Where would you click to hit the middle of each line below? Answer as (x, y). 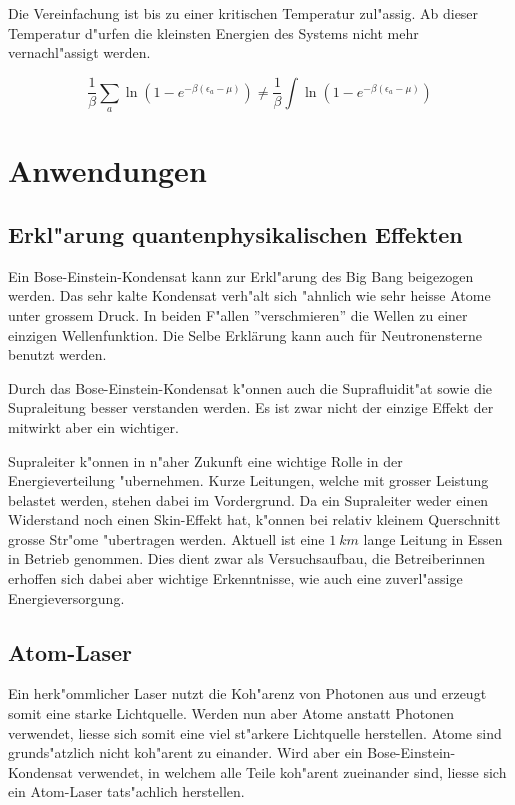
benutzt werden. (57, 354)
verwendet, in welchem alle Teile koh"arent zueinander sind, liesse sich (292, 771)
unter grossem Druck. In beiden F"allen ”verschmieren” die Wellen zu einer (238, 314)
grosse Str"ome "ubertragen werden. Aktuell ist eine (166, 538)
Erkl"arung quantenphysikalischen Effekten (235, 233)
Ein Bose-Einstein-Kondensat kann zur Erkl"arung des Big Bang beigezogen (241, 275)
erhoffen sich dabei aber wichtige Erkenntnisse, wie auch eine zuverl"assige (235, 578)
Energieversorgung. (66, 597)
